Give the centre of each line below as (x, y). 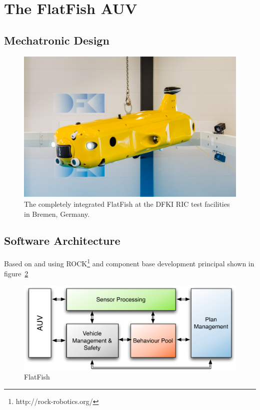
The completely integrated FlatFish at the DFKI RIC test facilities (127, 203)
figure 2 (16, 273)
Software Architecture (62, 241)
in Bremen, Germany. (57, 214)
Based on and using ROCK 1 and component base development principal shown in (129, 263)
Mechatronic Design (57, 40)
